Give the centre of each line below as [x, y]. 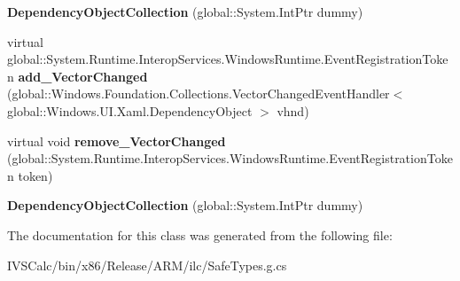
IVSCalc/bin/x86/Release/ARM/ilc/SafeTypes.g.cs [147, 265]
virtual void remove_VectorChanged [117, 140]
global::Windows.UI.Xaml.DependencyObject [130, 110]
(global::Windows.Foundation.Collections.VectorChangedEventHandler [199, 94]
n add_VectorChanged [78, 76]
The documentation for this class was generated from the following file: [200, 234]
